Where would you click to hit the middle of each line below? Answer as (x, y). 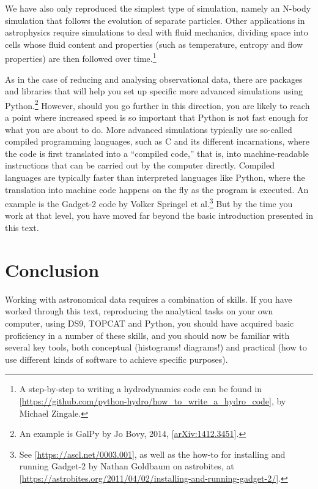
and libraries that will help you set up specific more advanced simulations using (154, 91)
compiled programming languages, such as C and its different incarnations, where (157, 141)
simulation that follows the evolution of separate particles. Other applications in (155, 20)
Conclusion (52, 269)
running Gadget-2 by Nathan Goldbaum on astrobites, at (127, 466)
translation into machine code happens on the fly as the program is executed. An (157, 189)
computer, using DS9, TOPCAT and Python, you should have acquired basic (150, 323)
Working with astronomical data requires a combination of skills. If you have (149, 299)
